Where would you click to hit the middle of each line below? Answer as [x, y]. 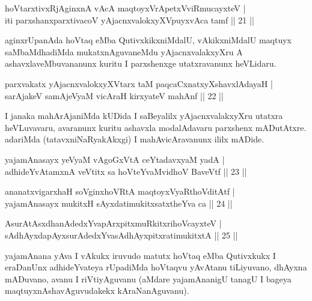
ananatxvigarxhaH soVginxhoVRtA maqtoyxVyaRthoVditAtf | [120, 191]
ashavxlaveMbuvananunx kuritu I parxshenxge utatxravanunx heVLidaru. [141, 63]
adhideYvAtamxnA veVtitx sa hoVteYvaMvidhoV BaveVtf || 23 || [126, 171]
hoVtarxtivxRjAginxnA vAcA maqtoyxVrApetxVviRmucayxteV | [125, 8]
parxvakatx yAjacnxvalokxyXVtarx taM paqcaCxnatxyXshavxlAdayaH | [139, 83]
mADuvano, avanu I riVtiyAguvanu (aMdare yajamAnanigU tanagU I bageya [148, 278]
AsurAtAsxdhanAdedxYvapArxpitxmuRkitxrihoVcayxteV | [113, 223]
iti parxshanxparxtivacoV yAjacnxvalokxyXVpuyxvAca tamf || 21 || [130, 20]
